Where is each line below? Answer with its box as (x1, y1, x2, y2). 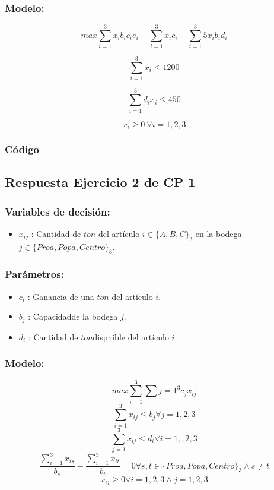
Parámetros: (5, 267, 64, 282)
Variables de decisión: (5, 204, 110, 219)
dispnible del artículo (93, 330, 169, 343)
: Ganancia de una (27, 290, 94, 302)
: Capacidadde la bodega (28, 310, 118, 323)
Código (5, 141, 40, 156)
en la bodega (195, 227, 242, 239)
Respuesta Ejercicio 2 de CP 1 (5, 173, 196, 191)
